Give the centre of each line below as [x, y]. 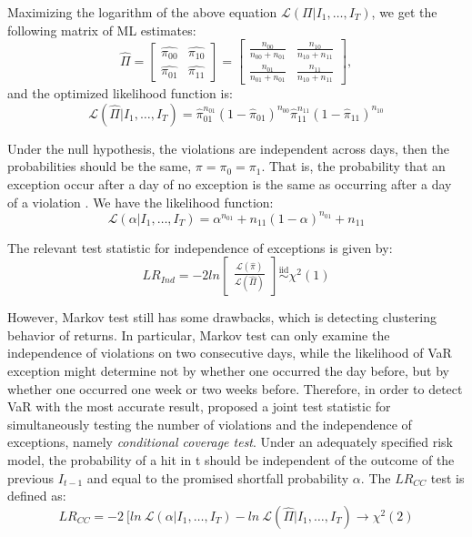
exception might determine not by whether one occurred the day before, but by [228, 370]
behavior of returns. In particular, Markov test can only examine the [199, 334]
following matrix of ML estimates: [102, 30]
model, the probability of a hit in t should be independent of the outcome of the [231, 459]
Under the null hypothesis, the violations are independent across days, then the [228, 148]
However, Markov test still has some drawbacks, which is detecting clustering [222, 317]
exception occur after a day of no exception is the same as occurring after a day [230, 183]
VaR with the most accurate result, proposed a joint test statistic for [199, 406]
